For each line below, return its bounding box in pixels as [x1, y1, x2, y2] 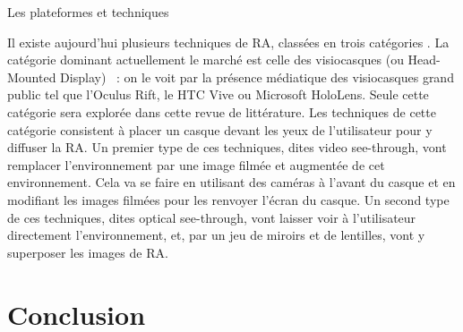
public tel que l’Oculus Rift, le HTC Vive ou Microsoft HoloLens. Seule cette [7, 85, 429, 104]
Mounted [7, 67, 56, 86]
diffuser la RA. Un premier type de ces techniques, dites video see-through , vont [7, 138, 447, 157]
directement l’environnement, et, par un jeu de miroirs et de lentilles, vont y [7, 226, 425, 244]
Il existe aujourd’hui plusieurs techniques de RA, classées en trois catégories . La [7, 32, 450, 51]
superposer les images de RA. [7, 243, 168, 261]
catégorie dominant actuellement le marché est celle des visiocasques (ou [7, 50, 404, 69]
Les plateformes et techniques [7, 3, 169, 21]
